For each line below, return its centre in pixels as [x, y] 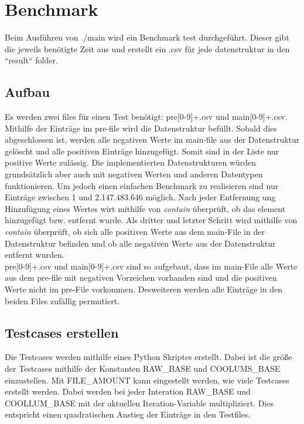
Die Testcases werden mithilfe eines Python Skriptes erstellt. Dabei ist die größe [148, 357]
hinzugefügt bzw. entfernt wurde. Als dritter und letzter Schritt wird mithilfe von [151, 220]
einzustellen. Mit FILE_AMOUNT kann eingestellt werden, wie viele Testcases [147, 380]
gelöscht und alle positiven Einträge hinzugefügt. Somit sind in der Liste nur [142, 151]
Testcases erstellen [62, 332]
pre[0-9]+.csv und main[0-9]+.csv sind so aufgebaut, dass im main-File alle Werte [151, 266]
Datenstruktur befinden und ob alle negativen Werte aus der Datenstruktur [140, 243]
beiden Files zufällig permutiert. [62, 300]
